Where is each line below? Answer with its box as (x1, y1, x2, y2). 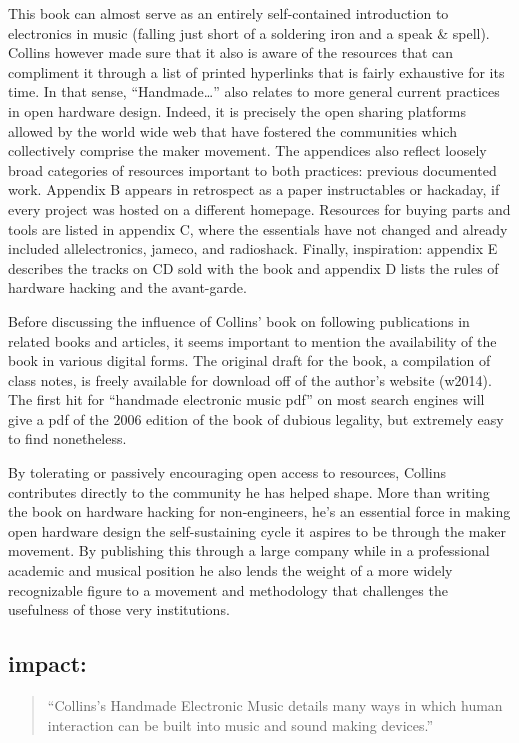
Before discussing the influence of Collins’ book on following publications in (8, 310, 470, 331)
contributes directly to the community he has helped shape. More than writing (8, 481, 490, 502)
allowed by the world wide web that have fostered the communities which (8, 120, 457, 141)
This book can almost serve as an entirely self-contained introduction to (8, 3, 449, 23)
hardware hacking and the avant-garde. (8, 277, 247, 298)
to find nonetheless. (8, 428, 127, 449)
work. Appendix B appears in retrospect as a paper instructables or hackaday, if (8, 179, 500, 200)
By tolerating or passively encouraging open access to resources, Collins (8, 462, 447, 483)
